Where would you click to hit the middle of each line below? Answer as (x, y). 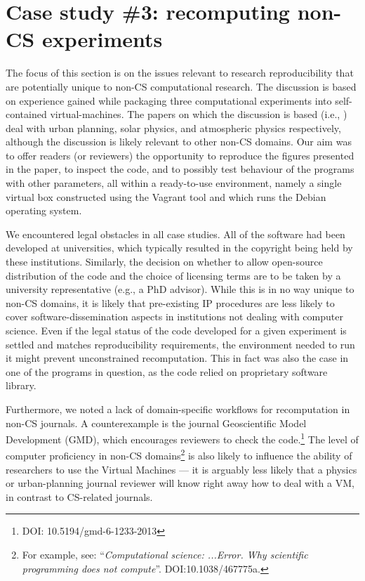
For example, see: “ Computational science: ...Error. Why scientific (165, 555)
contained (26, 114)
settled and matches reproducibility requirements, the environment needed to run (180, 344)
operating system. (44, 210)
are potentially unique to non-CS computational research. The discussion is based (181, 86)
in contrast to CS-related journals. (79, 496)
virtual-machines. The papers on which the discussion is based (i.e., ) (199, 114)
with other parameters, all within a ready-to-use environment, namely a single (174, 183)
